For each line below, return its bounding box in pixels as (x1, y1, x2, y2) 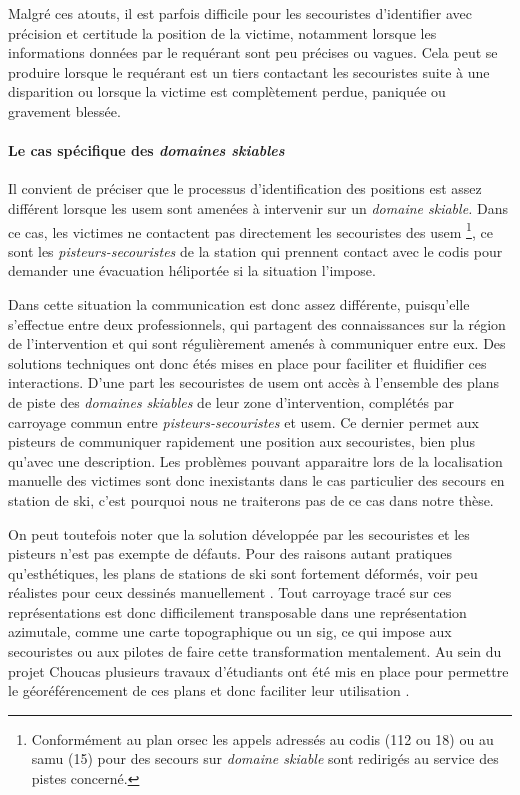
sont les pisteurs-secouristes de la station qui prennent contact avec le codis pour (8, 240, 503, 261)
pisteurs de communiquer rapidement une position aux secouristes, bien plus (8, 431, 475, 452)
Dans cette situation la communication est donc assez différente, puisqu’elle (8, 293, 470, 314)
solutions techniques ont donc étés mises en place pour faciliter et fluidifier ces (8, 352, 487, 373)
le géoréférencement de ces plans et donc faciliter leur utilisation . (8, 680, 410, 701)
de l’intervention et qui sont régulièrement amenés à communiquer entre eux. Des (8, 333, 506, 354)
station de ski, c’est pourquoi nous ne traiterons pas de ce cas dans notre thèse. (8, 489, 494, 510)
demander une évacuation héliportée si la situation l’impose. (8, 260, 376, 281)
